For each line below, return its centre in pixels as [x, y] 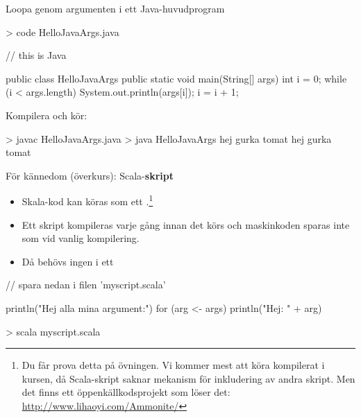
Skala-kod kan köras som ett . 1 [87, 200]
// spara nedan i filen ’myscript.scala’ [86, 285]
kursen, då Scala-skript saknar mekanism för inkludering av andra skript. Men [188, 378]
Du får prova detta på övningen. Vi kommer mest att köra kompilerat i [173, 365]
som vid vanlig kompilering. [81, 238]
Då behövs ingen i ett [68, 261]
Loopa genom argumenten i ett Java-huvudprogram [115, 8]
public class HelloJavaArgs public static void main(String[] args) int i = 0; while [176, 78]
